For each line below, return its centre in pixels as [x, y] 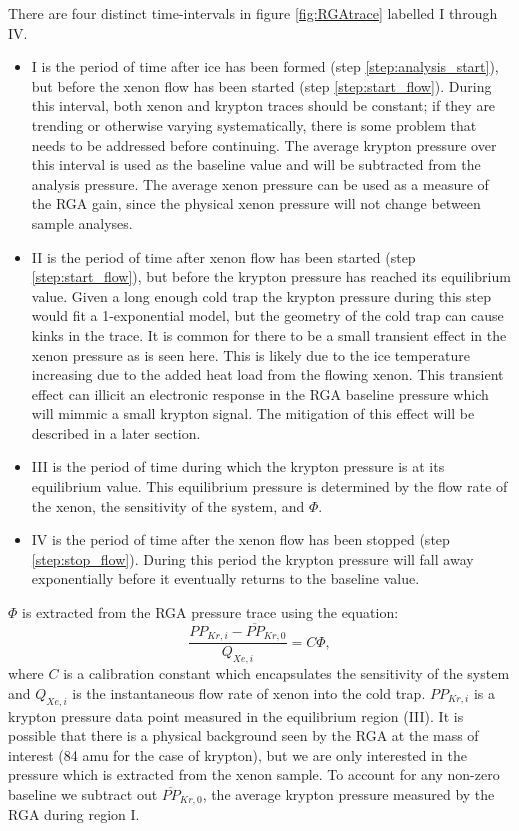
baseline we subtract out [83, 793]
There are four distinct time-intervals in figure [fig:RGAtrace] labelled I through [253, 13]
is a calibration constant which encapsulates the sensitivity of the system [286, 673]
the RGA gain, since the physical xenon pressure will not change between [256, 203]
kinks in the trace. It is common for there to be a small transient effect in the [269, 334]
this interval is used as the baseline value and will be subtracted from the [256, 164]
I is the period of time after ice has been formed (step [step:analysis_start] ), [265, 66]
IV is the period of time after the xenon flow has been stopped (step [240, 539]
